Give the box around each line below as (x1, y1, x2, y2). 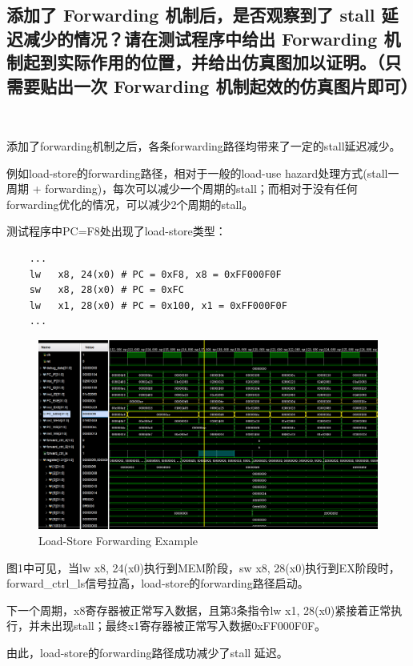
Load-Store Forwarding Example (38, 532, 198, 548)
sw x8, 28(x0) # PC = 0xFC (29, 284, 184, 296)
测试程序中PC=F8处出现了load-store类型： (6, 223, 227, 239)
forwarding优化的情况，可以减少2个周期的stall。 (6, 195, 254, 212)
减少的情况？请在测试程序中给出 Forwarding (22, 26, 378, 50)
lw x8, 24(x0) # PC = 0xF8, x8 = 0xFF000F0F (29, 268, 282, 280)
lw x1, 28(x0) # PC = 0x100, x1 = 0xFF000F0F (29, 299, 287, 311)
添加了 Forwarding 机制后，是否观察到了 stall (6, 2, 375, 27)
